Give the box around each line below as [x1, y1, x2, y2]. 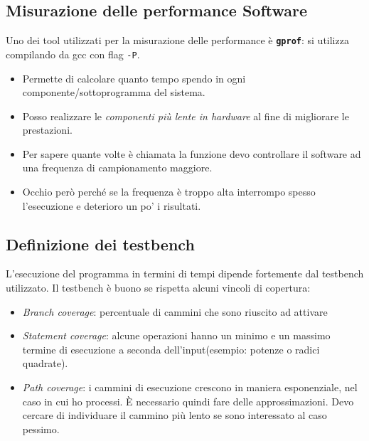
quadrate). [22, 356, 68, 371]
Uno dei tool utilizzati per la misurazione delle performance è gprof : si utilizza [6, 33, 349, 48]
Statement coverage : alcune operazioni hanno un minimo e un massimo [22, 328, 331, 343]
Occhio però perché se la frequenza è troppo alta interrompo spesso [22, 184, 316, 199]
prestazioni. [22, 122, 73, 137]
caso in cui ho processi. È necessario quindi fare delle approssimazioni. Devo [22, 393, 354, 408]
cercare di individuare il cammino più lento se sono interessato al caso [22, 408, 327, 423]
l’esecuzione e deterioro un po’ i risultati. [22, 198, 201, 213]
